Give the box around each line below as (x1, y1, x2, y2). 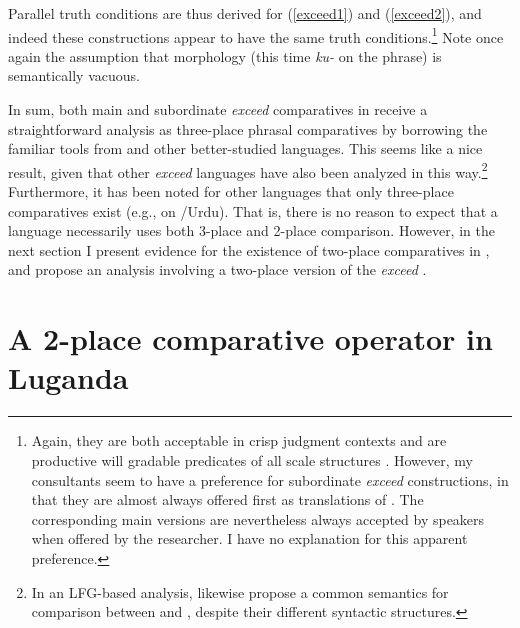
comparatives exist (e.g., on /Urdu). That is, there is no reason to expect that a (8, 200, 498, 221)
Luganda (8, 357, 129, 398)
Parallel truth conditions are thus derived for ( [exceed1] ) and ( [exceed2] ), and (8, 3, 482, 23)
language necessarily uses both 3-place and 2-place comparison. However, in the (8, 220, 495, 241)
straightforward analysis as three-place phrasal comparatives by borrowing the (8, 118, 488, 139)
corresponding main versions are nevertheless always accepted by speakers (31, 508, 485, 529)
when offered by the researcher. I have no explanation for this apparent (31, 528, 468, 549)
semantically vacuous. (8, 65, 140, 86)
